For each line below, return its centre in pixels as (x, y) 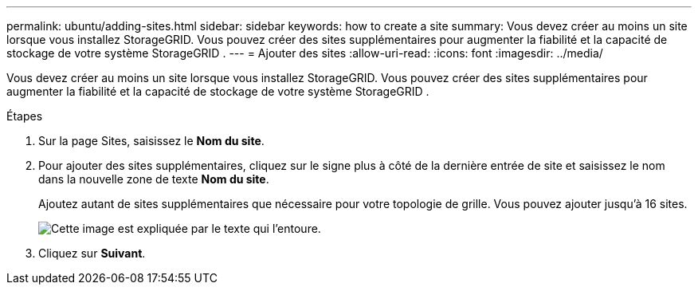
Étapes (25, 116)
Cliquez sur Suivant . (92, 253)
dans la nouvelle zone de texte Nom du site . (154, 179)
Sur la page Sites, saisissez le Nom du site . (151, 141)
